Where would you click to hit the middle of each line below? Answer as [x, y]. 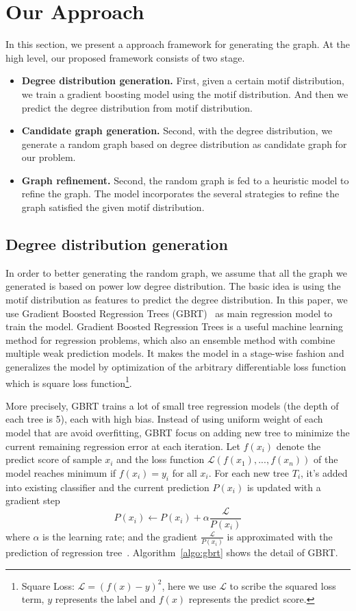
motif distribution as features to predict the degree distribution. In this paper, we [177, 300]
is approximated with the [280, 536]
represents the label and [105, 599]
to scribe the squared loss [283, 585]
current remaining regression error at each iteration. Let [123, 446]
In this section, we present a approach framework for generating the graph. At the [178, 44]
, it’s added [324, 472]
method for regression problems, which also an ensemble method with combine [170, 339]
